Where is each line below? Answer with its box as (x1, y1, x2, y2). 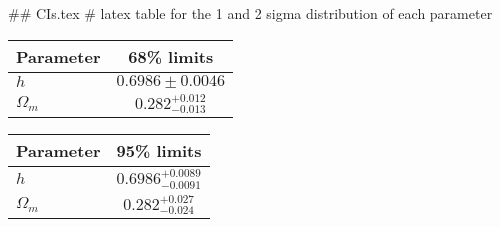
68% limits (128, 44, 214, 68)
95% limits (116, 139, 202, 163)
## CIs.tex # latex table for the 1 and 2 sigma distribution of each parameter (8, 3, 493, 23)
